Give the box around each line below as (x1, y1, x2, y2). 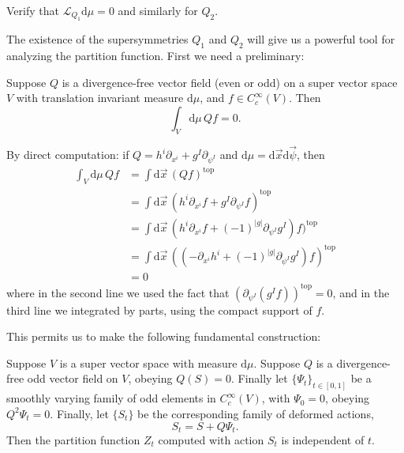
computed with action (158, 431, 264, 447)
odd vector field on (27, 370, 118, 387)
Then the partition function (6, 431, 140, 447)
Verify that (6, 2, 59, 18)
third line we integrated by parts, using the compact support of (6, 301, 312, 318)
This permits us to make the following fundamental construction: (6, 328, 321, 345)
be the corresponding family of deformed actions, (137, 405, 374, 421)
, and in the (332, 284, 390, 300)
